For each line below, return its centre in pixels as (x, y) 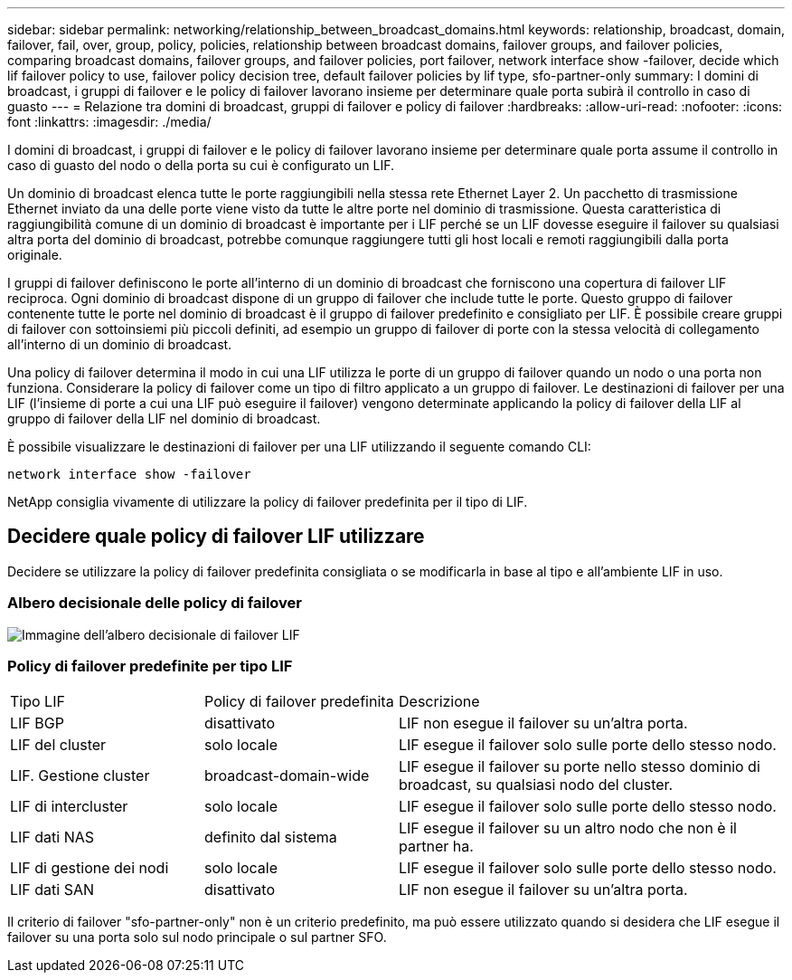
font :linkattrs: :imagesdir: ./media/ (109, 122)
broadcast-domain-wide (287, 776)
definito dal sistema (271, 837)
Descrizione (439, 702)
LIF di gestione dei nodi (90, 868)
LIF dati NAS (52, 837)
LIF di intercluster (69, 807)
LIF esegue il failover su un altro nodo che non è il (568, 828)
